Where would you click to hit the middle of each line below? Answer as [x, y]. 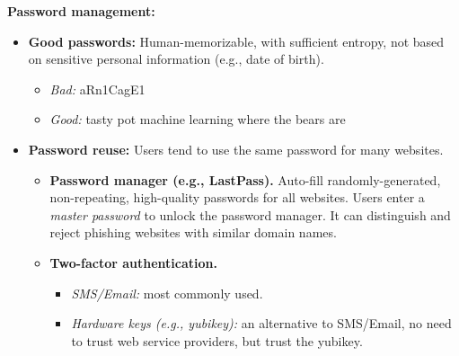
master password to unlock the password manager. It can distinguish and [250, 214]
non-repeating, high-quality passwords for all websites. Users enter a [237, 197]
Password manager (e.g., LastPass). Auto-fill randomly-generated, [245, 179]
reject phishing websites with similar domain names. [193, 232]
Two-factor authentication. [133, 262]
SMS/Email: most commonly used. [167, 293]
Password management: [81, 11]
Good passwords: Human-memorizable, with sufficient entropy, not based [236, 41]
